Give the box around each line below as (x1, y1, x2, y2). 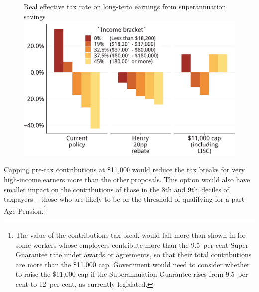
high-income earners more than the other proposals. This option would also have (4, 174, 250, 184)
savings (24, 11, 46, 21)
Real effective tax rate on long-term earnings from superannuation (24, 1, 226, 11)
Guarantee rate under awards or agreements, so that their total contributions (15, 249, 252, 260)
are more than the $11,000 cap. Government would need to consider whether (15, 259, 250, 269)
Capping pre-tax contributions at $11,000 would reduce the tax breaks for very (4, 164, 245, 175)
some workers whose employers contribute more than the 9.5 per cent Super (15, 239, 249, 250)
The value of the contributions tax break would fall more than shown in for (15, 229, 246, 240)
